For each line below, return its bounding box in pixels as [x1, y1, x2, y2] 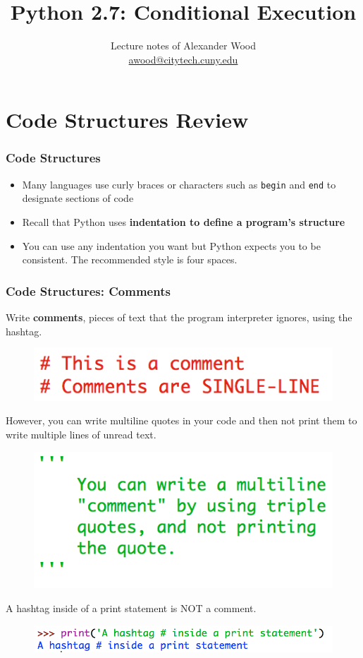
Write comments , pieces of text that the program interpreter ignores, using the [6, 309, 352, 324]
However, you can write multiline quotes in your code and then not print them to [6, 413, 357, 428]
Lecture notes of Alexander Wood [110, 38, 257, 53]
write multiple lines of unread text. [6, 426, 156, 441]
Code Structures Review [6, 105, 249, 134]
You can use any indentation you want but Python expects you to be [22, 238, 321, 253]
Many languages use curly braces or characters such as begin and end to [22, 177, 336, 191]
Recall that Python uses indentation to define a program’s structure [22, 214, 345, 229]
